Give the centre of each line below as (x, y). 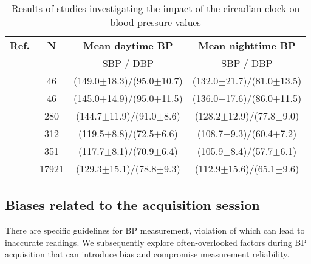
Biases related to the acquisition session (132, 205)
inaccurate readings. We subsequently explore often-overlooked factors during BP (156, 242)
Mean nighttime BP (247, 45)
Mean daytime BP (128, 45)
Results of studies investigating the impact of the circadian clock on (155, 8)
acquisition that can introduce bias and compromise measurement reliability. (147, 254)
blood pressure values (155, 22)
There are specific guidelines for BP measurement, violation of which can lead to (155, 230)
